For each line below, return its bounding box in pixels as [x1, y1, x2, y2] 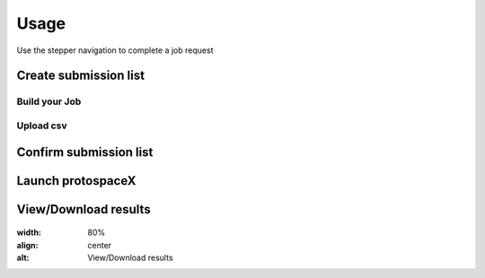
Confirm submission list [16, 144, 154, 160]
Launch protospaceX [16, 173, 137, 188]
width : [16, 227, 42, 238]
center [87, 239, 112, 250]
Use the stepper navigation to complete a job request [16, 45, 214, 56]
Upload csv [16, 119, 67, 132]
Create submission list [16, 68, 145, 83]
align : [16, 239, 39, 250]
